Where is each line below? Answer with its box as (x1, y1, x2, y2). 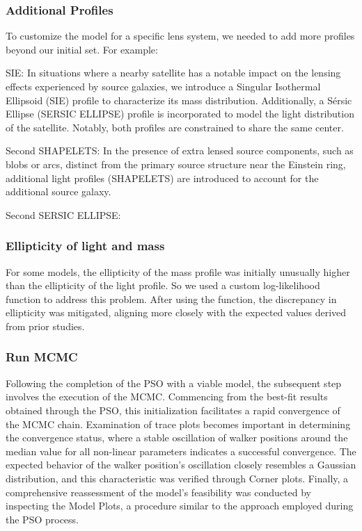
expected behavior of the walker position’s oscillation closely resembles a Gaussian (6, 457, 356, 472)
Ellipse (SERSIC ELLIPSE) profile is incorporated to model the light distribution (6, 106, 354, 121)
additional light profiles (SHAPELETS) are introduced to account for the (6, 170, 319, 185)
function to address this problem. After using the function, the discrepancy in (6, 291, 337, 306)
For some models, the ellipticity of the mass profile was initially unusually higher (6, 264, 350, 279)
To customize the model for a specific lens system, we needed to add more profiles (6, 28, 355, 43)
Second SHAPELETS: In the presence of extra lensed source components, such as (6, 143, 354, 158)
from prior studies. (6, 318, 85, 333)
